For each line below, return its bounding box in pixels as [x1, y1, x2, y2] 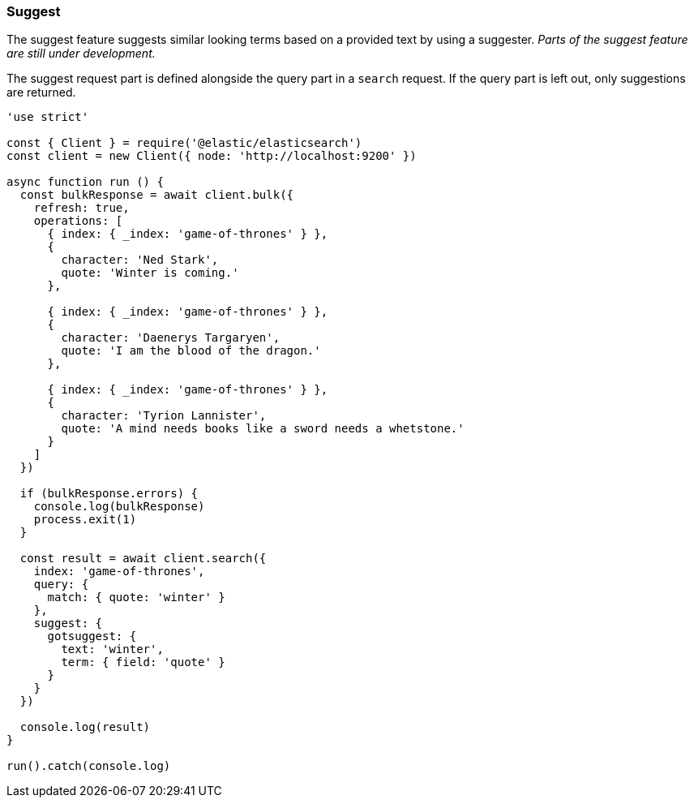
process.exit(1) [33, 513, 137, 527]
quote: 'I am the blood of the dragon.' [61, 344, 321, 358]
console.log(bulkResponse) [33, 500, 205, 514]
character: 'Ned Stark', [61, 253, 219, 267]
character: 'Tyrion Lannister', [61, 409, 267, 423]
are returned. [6, 85, 76, 100]
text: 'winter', [61, 643, 164, 656]
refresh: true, [33, 201, 130, 215]
